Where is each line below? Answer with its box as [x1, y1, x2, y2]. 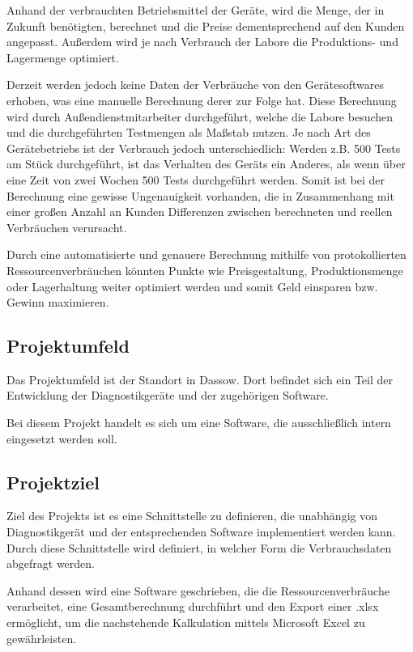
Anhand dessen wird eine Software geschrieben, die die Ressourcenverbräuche [6, 582, 390, 599]
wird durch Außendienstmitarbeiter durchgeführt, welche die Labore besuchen [6, 108, 394, 125]
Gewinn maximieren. [6, 294, 109, 311]
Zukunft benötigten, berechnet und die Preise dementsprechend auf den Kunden [6, 17, 405, 34]
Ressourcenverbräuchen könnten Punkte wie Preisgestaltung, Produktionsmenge [6, 261, 403, 278]
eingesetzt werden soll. [6, 430, 117, 447]
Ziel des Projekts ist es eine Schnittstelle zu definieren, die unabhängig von [6, 507, 377, 524]
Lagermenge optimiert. [6, 49, 119, 66]
